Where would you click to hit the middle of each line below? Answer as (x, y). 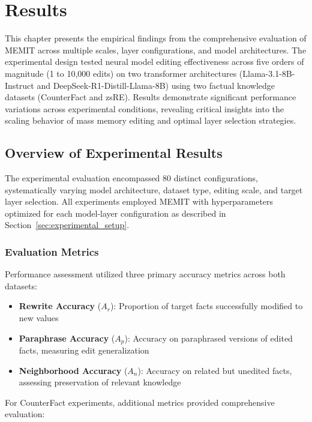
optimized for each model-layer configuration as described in (115, 213)
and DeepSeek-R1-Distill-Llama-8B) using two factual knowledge (156, 85)
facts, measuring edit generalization (84, 350)
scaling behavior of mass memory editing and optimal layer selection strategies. (151, 120)
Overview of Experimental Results (114, 153)
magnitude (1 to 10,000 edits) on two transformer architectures (121, 73)
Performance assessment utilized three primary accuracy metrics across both (145, 274)
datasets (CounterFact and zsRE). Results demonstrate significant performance (151, 97)
